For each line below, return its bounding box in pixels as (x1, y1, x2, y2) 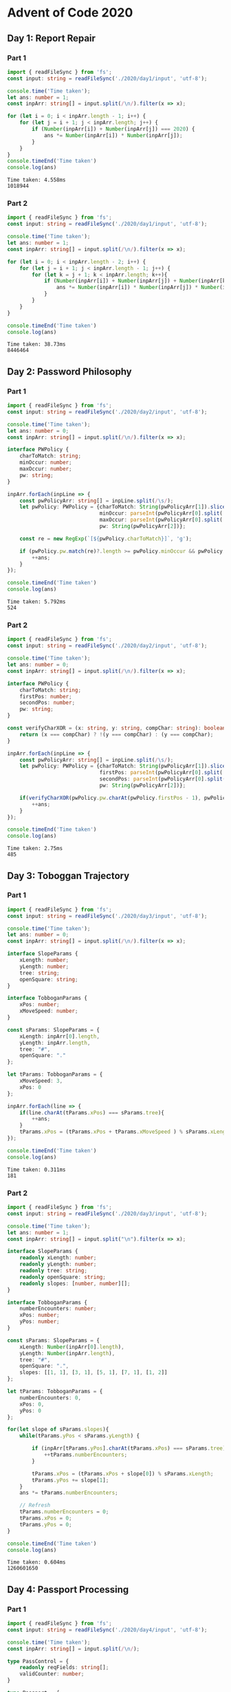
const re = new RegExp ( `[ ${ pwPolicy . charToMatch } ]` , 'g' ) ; (19, 535, 192, 542)
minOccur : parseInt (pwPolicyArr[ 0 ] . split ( (99, 510, 223, 517)
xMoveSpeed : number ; (19, 1007, 78, 1015)
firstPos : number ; (19, 693, 72, 700)
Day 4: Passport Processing (7, 1584, 129, 1595)
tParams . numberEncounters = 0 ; (19, 1508, 109, 1515)
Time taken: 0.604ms (7, 1559, 67, 1566)
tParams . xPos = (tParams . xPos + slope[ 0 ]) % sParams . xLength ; (32, 1470, 214, 1477)
